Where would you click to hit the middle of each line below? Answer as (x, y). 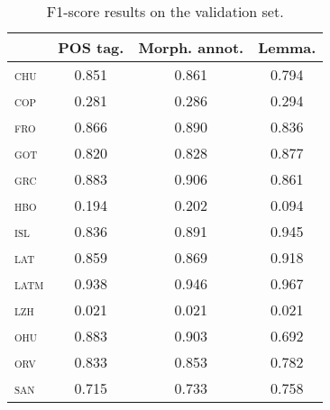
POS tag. (91, 47)
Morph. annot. (191, 47)
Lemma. (287, 47)
